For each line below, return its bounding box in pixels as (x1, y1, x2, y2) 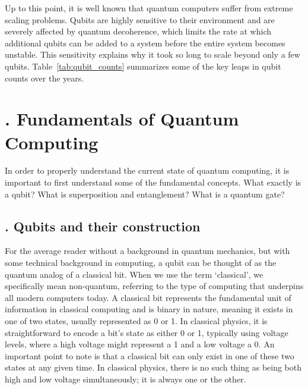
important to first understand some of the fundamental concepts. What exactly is (5, 176, 301, 189)
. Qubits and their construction (5, 217, 201, 235)
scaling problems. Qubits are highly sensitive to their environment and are (5, 13, 275, 26)
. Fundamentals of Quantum (5, 106, 239, 131)
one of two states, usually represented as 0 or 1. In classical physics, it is (5, 315, 268, 327)
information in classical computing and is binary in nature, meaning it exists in (5, 303, 293, 315)
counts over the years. (5, 71, 84, 84)
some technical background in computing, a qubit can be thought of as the (5, 256, 277, 269)
